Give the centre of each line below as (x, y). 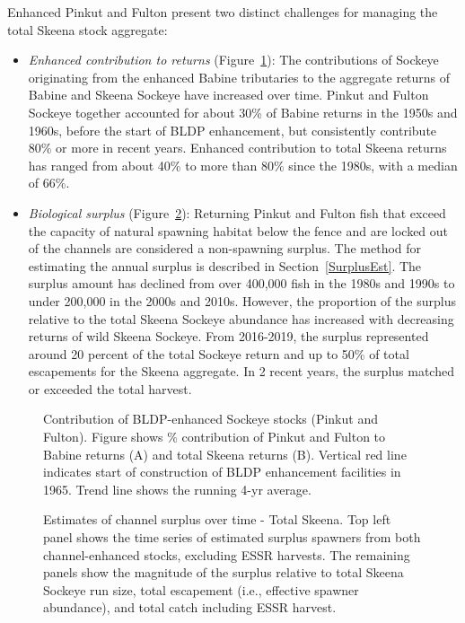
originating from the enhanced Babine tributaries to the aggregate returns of (239, 77)
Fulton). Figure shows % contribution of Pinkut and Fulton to (215, 437)
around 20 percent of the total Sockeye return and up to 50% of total (219, 353)
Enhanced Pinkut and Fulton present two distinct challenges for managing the (223, 12)
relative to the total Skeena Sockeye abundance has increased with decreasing (241, 318)
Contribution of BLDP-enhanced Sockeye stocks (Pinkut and (211, 419)
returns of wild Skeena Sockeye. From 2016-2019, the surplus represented (228, 336)
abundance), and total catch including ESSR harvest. (190, 607)
